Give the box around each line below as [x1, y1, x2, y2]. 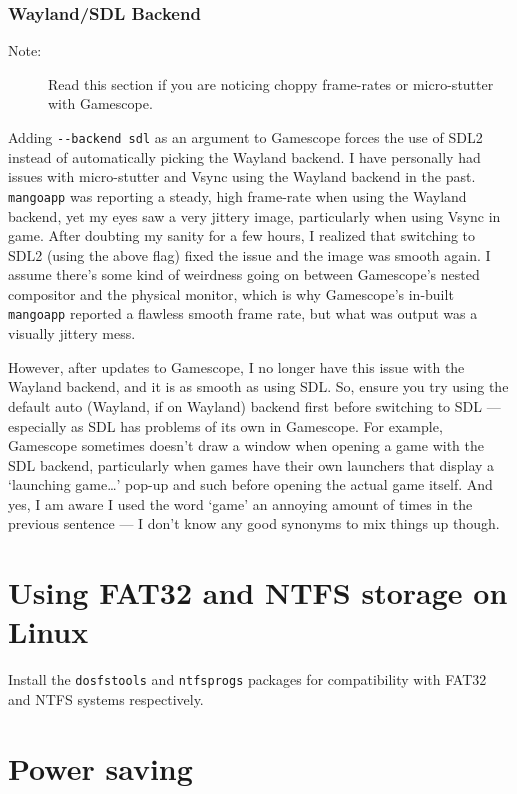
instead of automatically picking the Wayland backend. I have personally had [8, 146, 481, 167]
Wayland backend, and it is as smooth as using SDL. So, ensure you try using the [8, 376, 509, 397]
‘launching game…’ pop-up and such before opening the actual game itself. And [8, 474, 493, 495]
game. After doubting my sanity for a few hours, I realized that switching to [8, 225, 476, 246]
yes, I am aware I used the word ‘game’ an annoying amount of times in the [8, 493, 473, 514]
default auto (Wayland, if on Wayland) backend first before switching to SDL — [8, 395, 501, 416]
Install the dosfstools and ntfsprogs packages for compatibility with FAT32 [8, 669, 487, 690]
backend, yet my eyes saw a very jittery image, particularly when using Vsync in [8, 205, 501, 226]
